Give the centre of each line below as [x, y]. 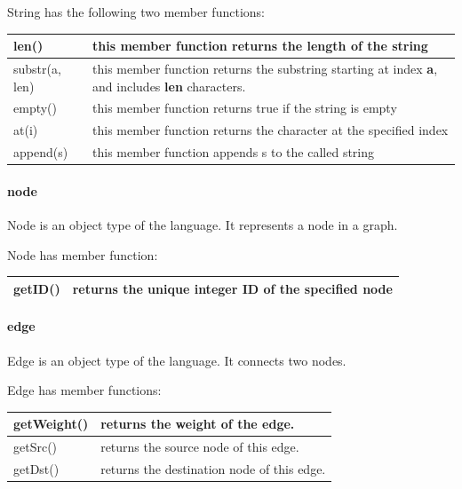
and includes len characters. [169, 86]
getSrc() [36, 447]
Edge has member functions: [84, 390]
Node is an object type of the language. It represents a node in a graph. [203, 224]
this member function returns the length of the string [260, 46]
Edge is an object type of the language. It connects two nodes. [177, 360]
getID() [37, 288]
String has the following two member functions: [136, 12]
